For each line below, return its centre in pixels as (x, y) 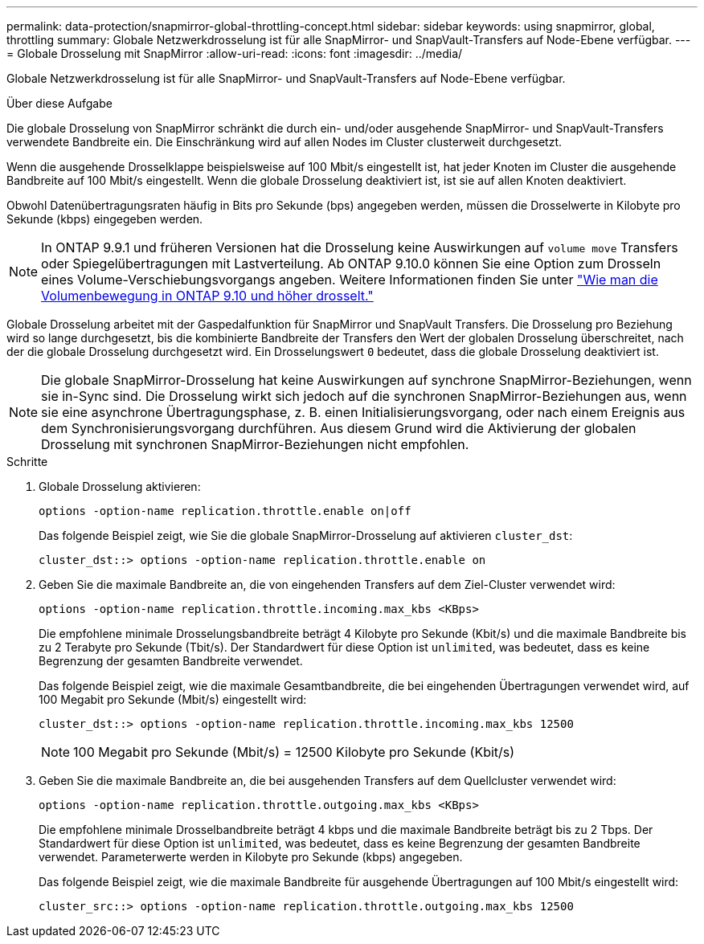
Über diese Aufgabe (59, 103)
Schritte (27, 462)
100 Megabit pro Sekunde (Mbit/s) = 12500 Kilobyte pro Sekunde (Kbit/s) (294, 752)
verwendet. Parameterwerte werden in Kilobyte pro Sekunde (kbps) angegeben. (251, 857)
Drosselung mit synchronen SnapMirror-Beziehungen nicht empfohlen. (255, 444)
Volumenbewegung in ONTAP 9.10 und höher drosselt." (207, 296)
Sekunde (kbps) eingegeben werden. (105, 219)
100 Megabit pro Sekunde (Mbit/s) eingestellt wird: (173, 699)
